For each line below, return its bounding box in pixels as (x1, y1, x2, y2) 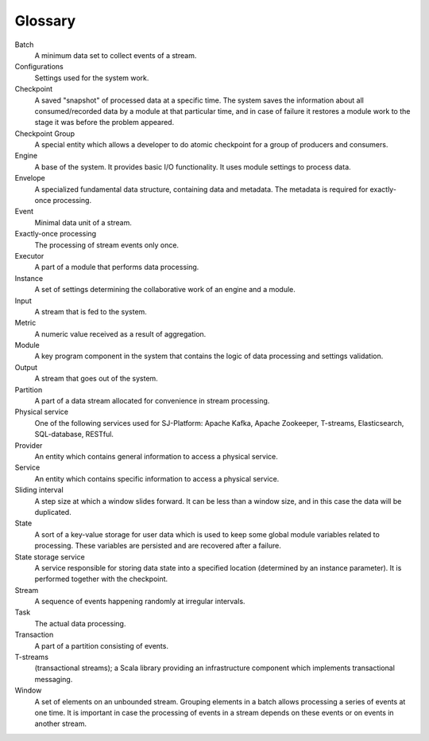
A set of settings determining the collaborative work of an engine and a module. (34, 285, 296, 294)
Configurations (14, 62, 64, 72)
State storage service (14, 552, 85, 561)
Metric (14, 318, 37, 328)
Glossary (14, 12, 76, 29)
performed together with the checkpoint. (34, 574, 168, 584)
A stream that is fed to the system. (34, 306, 147, 316)
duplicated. (34, 507, 71, 517)
